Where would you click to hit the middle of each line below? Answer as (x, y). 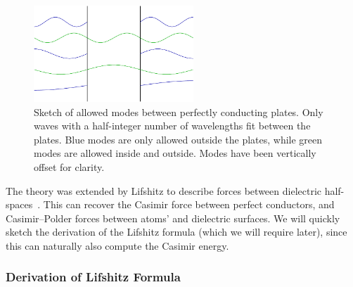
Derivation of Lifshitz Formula (93, 277)
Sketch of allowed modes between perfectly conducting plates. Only (179, 111)
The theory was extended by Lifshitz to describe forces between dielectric (163, 190)
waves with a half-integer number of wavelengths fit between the (172, 126)
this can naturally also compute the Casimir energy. (117, 245)
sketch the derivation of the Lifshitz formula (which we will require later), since (176, 232)
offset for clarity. (69, 166)
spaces (19, 204)
